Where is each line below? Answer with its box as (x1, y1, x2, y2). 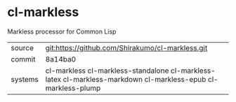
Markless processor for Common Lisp (7, 27, 117, 36)
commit (11, 54, 36, 64)
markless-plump (45, 83, 101, 93)
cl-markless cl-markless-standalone (45, 66, 169, 75)
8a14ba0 (45, 54, 77, 64)
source (11, 43, 34, 52)
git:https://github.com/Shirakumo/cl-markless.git (45, 43, 208, 52)
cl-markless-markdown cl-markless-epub (63, 74, 206, 84)
